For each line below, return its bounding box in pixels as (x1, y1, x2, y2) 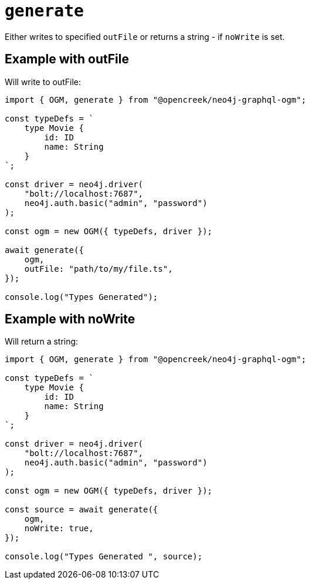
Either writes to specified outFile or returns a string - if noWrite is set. (5, 31, 285, 42)
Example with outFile (5, 52, 129, 67)
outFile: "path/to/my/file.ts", (24, 264, 173, 274)
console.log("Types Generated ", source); (5, 552, 203, 562)
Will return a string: (5, 336, 79, 347)
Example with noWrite (5, 312, 135, 327)
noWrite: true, (24, 524, 94, 534)
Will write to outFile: (5, 76, 81, 87)
